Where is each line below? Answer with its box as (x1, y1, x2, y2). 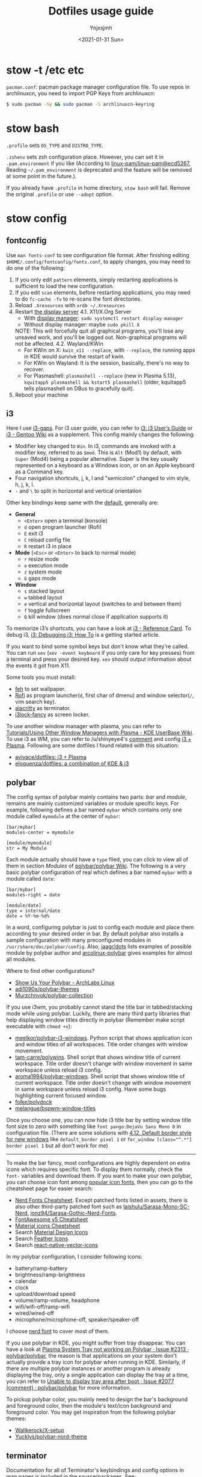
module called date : (6, 875, 55, 882)
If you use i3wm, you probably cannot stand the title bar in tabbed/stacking (6, 1004, 192, 1011)
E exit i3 (23, 530, 44, 537)
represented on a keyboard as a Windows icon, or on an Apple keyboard (14, 462, 195, 469)
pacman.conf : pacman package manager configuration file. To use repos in (6, 83, 190, 90)
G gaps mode (23, 575, 57, 582)
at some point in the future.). (6, 172, 77, 180)
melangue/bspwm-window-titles (14, 1105, 96, 1112)
